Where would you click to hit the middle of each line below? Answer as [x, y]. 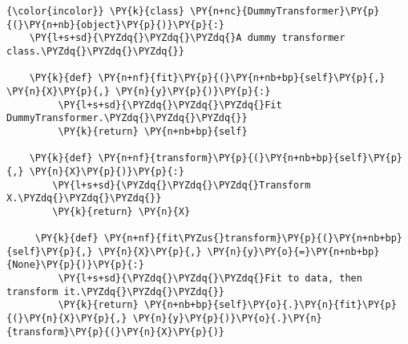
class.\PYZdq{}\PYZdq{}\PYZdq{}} [95, 51]
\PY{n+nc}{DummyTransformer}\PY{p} [285, 11]
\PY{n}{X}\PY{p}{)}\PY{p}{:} [107, 171]
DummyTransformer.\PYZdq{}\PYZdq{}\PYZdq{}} [127, 118]
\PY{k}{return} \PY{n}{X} [121, 211]
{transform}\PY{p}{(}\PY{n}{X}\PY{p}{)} [116, 332]
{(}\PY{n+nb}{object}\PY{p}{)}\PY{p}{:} [116, 24]
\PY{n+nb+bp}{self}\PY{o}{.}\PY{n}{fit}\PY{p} [270, 305]
